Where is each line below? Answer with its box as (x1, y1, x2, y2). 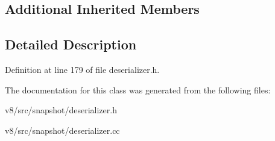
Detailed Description (5, 35, 137, 54)
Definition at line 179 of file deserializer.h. (5, 63, 160, 75)
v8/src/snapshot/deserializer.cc (5, 124, 120, 136)
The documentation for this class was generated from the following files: (5, 83, 271, 96)
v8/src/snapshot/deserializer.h (5, 104, 117, 116)
